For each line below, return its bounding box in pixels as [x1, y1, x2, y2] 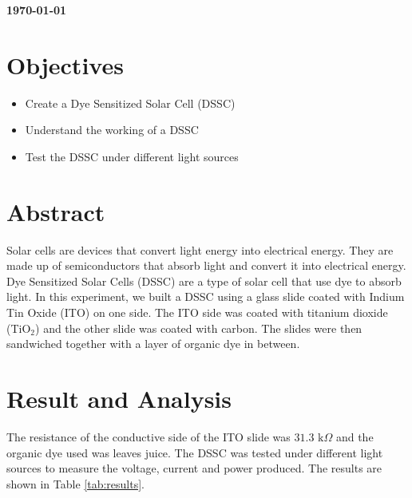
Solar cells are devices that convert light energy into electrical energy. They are [6, 241, 394, 258]
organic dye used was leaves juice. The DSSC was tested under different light [6, 444, 383, 460]
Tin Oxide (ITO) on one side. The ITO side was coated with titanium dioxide [6, 304, 388, 320]
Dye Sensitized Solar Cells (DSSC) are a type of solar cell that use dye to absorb [6, 272, 402, 289]
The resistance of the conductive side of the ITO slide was [6, 428, 291, 445]
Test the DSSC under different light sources [25, 148, 239, 164]
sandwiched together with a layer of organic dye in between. [6, 335, 300, 352]
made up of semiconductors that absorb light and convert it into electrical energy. [6, 257, 406, 274]
